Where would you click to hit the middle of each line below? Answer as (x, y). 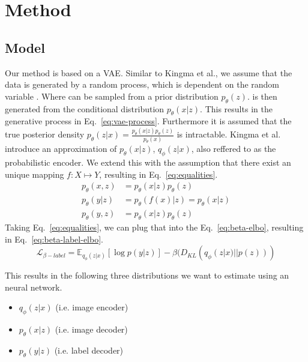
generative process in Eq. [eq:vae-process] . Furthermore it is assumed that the (148, 121)
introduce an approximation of (61, 149)
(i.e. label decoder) (89, 350)
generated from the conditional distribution (85, 108)
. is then (262, 96)
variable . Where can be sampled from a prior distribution (112, 96)
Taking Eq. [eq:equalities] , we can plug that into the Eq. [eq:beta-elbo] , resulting (154, 227)
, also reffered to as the (234, 149)
